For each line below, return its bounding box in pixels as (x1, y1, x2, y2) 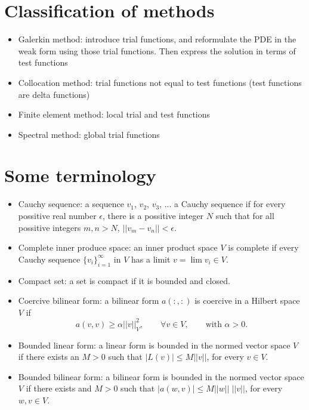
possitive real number (18, 209, 97, 221)
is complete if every (228, 241, 299, 254)
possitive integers (18, 221, 81, 233)
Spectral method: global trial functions (18, 128, 160, 140)
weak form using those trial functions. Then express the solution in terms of (18, 44, 296, 57)
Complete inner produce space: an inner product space (18, 241, 218, 254)
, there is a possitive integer (103, 209, 204, 221)
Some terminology (4, 163, 156, 187)
